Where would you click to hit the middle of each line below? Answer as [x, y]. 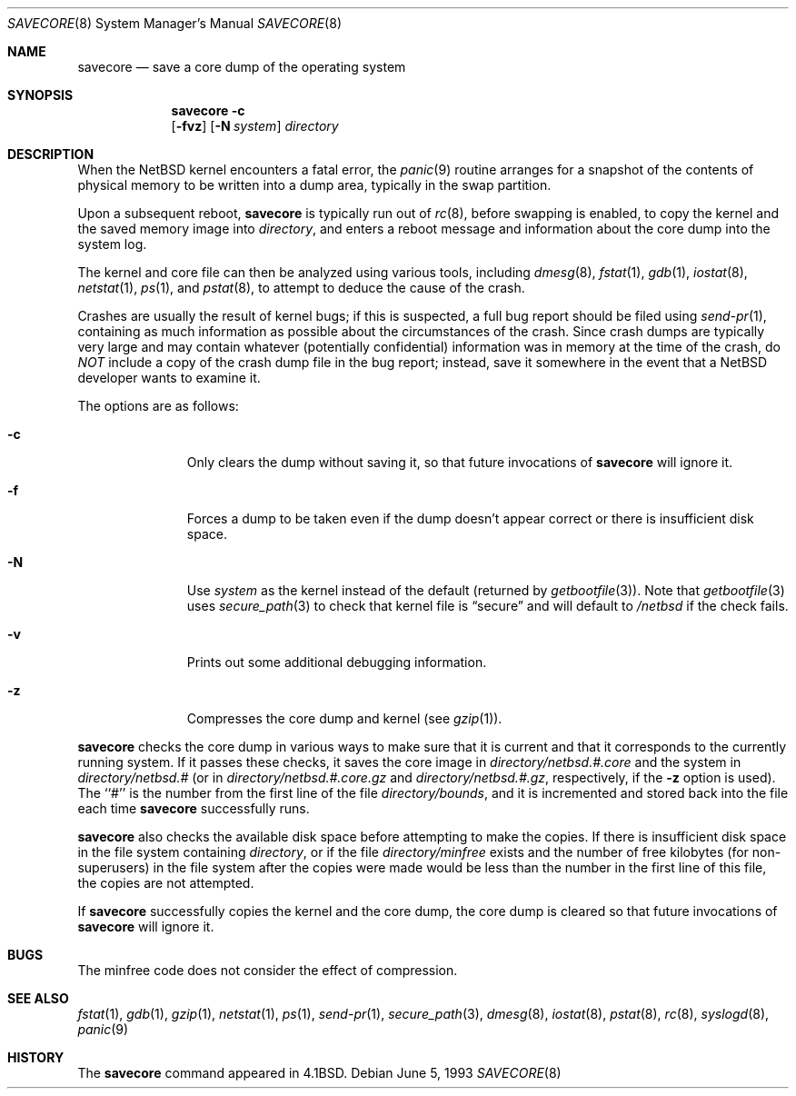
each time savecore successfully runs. [194, 808]
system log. [112, 244]
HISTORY [36, 1057]
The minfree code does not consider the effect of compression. [268, 970]
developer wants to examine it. [169, 378]
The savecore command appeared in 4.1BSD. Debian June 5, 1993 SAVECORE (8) [319, 1073]
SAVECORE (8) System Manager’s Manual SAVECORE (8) [174, 23]
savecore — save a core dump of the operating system [242, 67]
